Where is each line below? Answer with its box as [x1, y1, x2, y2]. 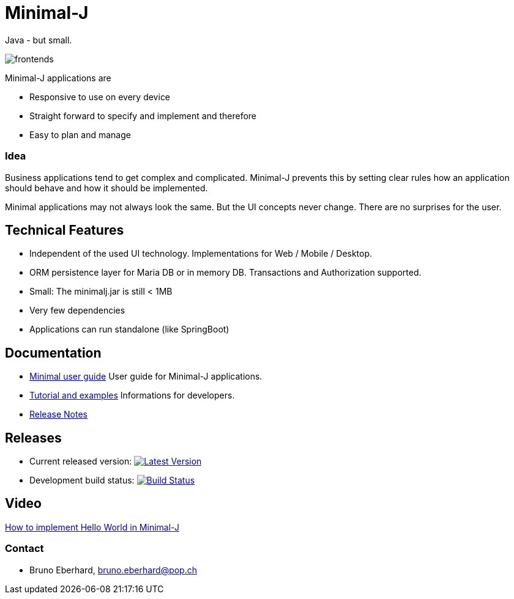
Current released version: [29, 456, 132, 467]
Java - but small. [5, 34, 72, 45]
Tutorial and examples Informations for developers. [29, 390, 235, 401]
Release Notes [29, 409, 88, 420]
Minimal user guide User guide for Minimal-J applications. [29, 371, 263, 382]
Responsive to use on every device [29, 91, 171, 102]
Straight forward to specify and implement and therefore [29, 110, 257, 121]
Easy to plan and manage [29, 129, 131, 140]
